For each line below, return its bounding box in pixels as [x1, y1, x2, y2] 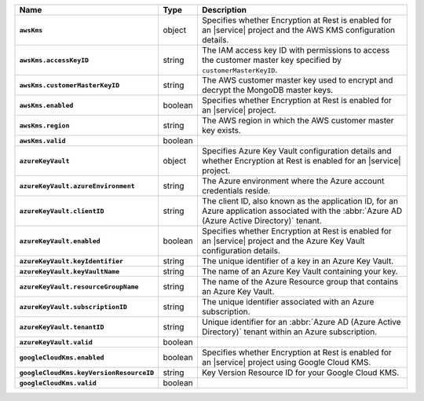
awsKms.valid [19, 136, 66, 145]
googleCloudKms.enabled [19, 353, 104, 362]
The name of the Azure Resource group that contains [201, 276, 399, 287]
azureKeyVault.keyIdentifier [19, 256, 124, 265]
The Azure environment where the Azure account [201, 175, 385, 186]
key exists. [201, 125, 241, 135]
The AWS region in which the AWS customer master [201, 115, 394, 126]
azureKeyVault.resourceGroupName [19, 282, 139, 291]
